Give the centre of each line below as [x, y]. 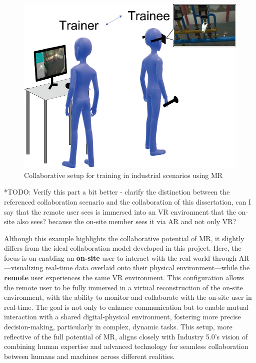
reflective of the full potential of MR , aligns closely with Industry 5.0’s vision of [126, 336]
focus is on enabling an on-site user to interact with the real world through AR [127, 257]
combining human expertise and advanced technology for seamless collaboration [126, 346]
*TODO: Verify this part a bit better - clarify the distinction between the [117, 192]
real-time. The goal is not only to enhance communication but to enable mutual [126, 307]
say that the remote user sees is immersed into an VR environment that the [120, 211]
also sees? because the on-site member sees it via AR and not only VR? [126, 221]
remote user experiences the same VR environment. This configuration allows [124, 278]
